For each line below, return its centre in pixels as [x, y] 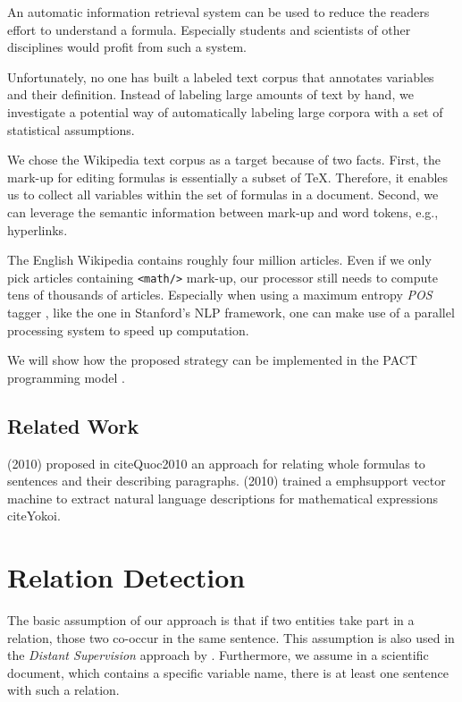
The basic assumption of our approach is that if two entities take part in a [211, 620]
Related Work [73, 425]
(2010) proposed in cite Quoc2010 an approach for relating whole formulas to [216, 463]
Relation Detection [126, 577]
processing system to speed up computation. [128, 330]
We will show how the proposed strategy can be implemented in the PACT [212, 360]
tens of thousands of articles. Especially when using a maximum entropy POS [220, 295]
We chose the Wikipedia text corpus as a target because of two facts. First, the [224, 160]
